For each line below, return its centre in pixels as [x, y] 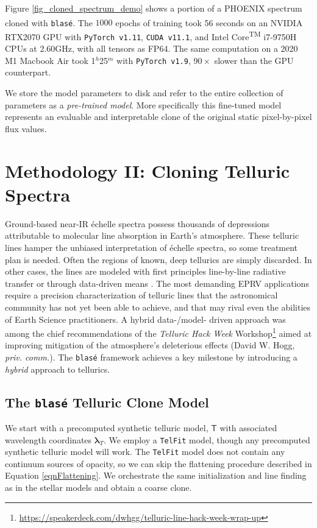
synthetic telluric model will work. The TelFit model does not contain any [145, 452]
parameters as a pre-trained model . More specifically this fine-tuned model [143, 104]
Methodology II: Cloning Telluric [148, 170]
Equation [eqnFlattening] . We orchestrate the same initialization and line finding [156, 475]
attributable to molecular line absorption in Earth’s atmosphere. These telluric [152, 235]
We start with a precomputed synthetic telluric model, [107, 427]
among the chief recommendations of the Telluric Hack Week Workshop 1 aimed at [158, 332]
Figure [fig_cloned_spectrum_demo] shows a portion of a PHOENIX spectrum [154, 8]
